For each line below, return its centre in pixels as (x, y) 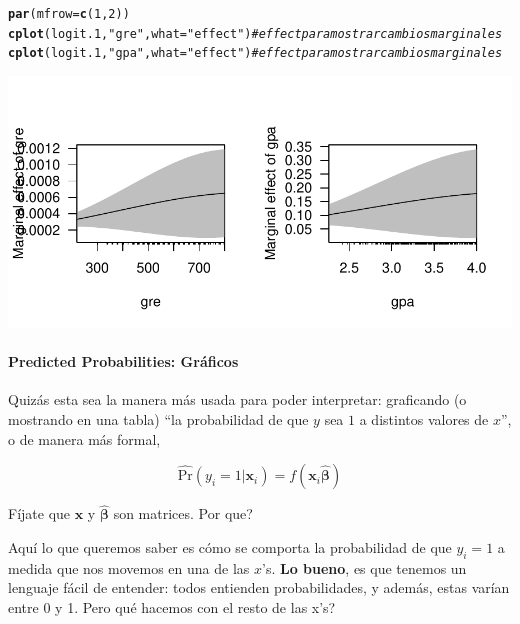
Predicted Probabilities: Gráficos (123, 361)
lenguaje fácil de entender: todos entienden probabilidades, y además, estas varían (259, 587)
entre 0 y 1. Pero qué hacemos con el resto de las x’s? (172, 606)
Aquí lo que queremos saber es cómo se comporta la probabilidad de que (230, 546)
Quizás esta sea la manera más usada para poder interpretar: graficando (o (237, 399)
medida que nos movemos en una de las (129, 567)
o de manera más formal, (84, 438)
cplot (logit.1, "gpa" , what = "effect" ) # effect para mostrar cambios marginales (255, 53)
